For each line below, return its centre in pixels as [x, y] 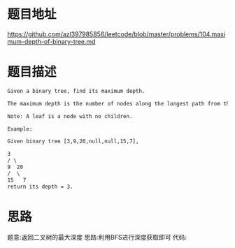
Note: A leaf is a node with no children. [70, 116]
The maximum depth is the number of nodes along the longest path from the [120, 103]
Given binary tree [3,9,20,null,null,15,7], [73, 141]
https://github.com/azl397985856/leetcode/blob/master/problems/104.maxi [116, 34]
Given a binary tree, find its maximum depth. [76, 91]
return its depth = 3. [40, 187]
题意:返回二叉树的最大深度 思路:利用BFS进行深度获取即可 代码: [97, 238]
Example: [20, 129]
